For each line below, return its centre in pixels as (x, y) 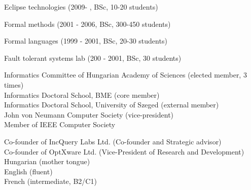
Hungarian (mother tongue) (47, 161)
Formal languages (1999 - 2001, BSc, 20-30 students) (86, 41)
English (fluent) (28, 171)
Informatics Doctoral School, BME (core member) (82, 94)
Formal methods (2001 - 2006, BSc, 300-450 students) (87, 24)
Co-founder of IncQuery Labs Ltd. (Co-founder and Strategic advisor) (113, 141)
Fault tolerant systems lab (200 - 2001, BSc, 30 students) (93, 58)
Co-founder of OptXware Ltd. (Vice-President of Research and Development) (124, 151)
